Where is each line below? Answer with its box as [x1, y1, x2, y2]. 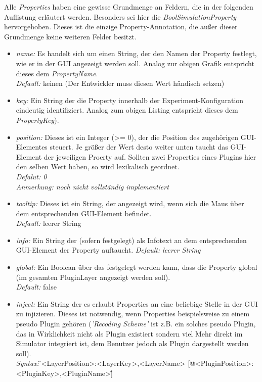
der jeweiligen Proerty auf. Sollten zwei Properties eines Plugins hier [43, 151, 256, 162]
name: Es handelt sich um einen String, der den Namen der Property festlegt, [16, 48, 257, 59]
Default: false [16, 281, 57, 292]
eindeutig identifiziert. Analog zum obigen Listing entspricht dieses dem [16, 105, 238, 115]
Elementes [16, 141, 48, 152]
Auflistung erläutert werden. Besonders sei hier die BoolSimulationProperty [4, 11, 237, 22]
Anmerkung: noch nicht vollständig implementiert [16, 181, 169, 192]
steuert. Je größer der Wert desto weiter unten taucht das [50, 141, 228, 152]
